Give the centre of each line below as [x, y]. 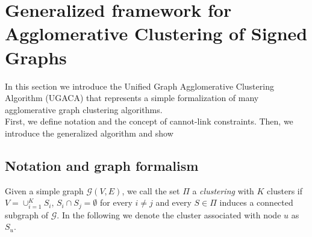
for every [116, 202]
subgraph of [27, 214]
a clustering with [223, 190]
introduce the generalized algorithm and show [89, 133]
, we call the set [151, 190]
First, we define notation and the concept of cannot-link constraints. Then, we [149, 121]
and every [173, 202]
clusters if [285, 190]
